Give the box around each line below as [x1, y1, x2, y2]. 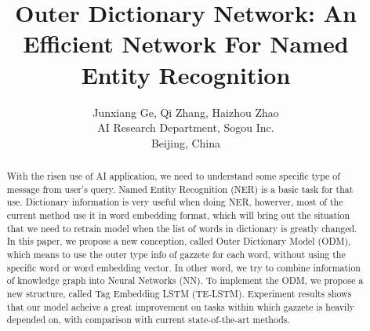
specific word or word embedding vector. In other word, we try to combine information [6, 260, 361, 274]
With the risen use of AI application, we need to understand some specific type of [6, 169, 340, 183]
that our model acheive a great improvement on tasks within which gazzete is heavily [6, 300, 354, 313]
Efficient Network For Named [23, 27, 349, 60]
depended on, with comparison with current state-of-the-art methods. [6, 313, 290, 326]
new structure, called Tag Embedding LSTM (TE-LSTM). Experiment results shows [6, 286, 352, 300]
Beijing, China [151, 134, 221, 151]
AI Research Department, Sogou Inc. [97, 119, 274, 136]
